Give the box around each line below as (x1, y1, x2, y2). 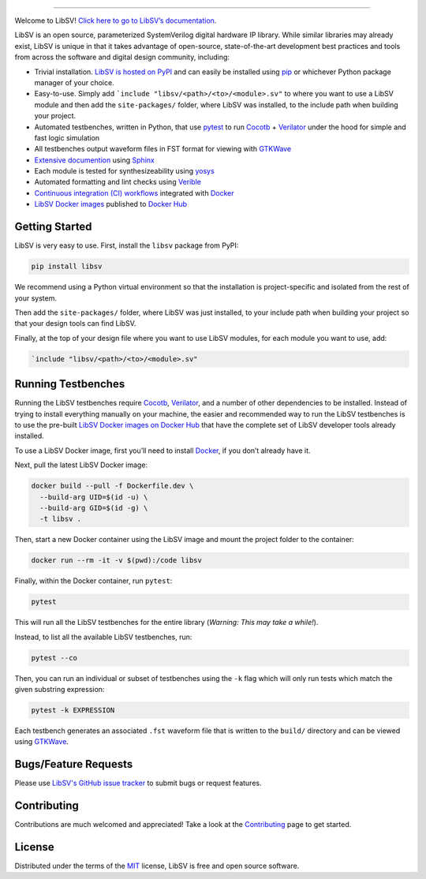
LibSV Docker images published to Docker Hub (34, 200, 188, 209)
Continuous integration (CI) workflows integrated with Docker (34, 188, 234, 197)
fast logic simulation (34, 133, 100, 142)
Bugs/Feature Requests (14, 757, 133, 771)
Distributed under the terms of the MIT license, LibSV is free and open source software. (14, 861, 300, 871)
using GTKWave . (14, 737, 69, 746)
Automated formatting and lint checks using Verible (34, 178, 201, 187)
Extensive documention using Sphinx (34, 155, 155, 165)
